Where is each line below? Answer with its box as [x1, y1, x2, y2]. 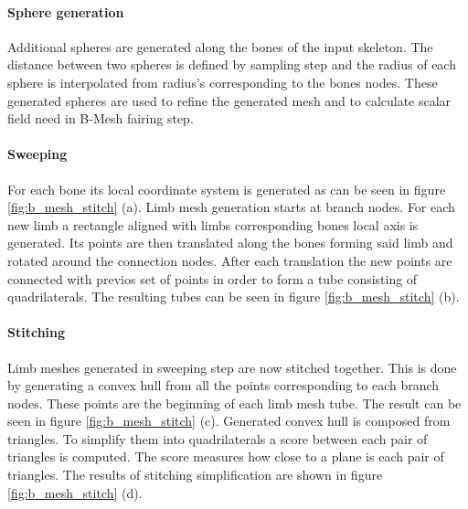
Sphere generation [7, 2, 124, 21]
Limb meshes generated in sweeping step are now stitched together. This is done [7, 357, 457, 376]
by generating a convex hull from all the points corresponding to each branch [7, 376, 440, 395]
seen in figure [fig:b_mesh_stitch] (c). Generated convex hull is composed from [7, 411, 451, 430]
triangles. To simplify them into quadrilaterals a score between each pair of [7, 429, 428, 448]
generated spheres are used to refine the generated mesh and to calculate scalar [7, 90, 452, 110]
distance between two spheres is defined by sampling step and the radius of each [7, 55, 456, 74]
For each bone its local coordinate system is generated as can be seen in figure [7, 179, 446, 198]
